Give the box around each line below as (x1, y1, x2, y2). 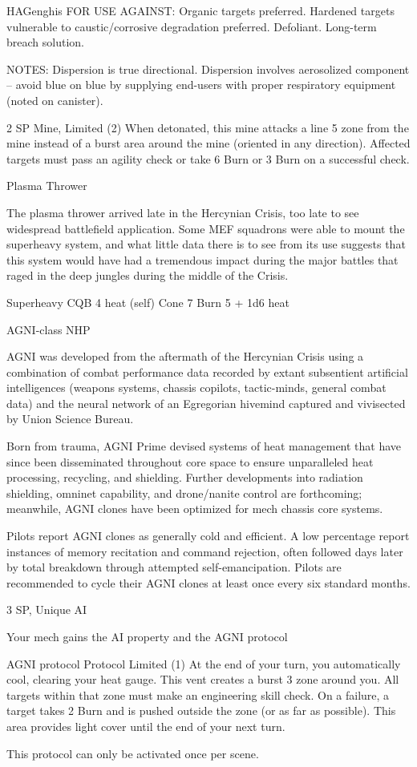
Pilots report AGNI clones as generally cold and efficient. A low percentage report (6, 527, 410, 544)
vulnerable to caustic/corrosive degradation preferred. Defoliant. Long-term (6, 18, 377, 34)
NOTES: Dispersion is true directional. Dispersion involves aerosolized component (6, 60, 410, 77)
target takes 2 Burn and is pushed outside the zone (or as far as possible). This (6, 702, 396, 719)
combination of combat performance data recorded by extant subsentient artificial (6, 363, 408, 380)
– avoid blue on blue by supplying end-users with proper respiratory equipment (6, 76, 396, 93)
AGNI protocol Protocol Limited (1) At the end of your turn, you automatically (6, 655, 401, 672)
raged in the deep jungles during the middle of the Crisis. (6, 267, 289, 284)
